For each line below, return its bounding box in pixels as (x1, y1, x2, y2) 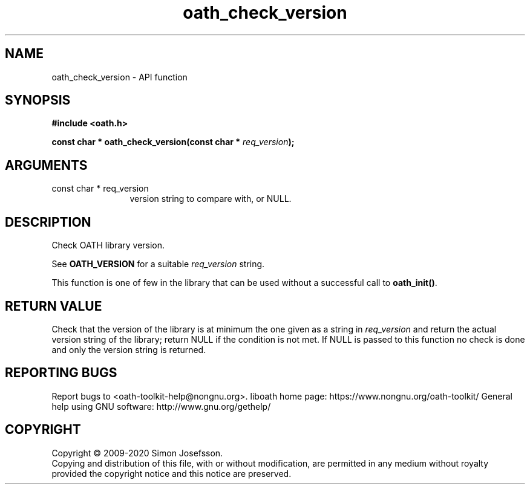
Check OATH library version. (51, 240, 165, 251)
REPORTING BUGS (5, 365, 117, 381)
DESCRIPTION (5, 214, 91, 230)
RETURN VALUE (5, 298, 102, 314)
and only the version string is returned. (51, 344, 206, 355)
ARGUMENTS (5, 157, 88, 173)
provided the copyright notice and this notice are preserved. (51, 468, 292, 479)
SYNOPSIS (5, 92, 71, 108)
